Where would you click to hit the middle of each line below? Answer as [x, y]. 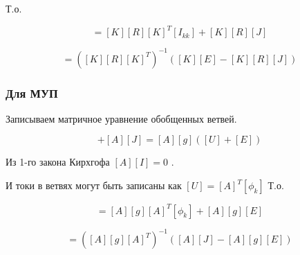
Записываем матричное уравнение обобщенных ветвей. [121, 118]
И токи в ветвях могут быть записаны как [94, 185]
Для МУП [32, 93]
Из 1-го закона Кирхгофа [58, 162]
